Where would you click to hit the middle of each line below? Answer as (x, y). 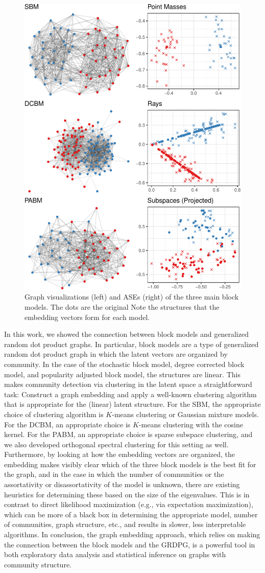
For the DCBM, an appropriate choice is (67, 424)
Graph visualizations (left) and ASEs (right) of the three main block (132, 297)
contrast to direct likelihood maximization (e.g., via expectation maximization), (129, 504)
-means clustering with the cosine (191, 424)
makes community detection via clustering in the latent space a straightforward (128, 384)
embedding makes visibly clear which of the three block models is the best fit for (130, 464)
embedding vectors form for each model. (87, 317)
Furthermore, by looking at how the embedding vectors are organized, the (120, 454)
